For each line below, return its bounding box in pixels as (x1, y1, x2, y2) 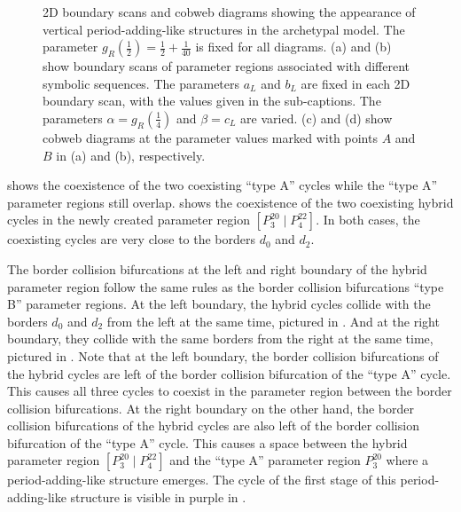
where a (386, 451, 429, 469)
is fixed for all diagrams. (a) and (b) (195, 37, 392, 56)
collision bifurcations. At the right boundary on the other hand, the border (7, 398, 414, 417)
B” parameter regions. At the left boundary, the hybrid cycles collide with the (7, 295, 431, 313)
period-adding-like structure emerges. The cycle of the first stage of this (7, 470, 396, 489)
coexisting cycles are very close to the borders (7, 230, 256, 248)
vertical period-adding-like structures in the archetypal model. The (43, 20, 405, 38)
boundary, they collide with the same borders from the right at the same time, (7, 329, 434, 348)
